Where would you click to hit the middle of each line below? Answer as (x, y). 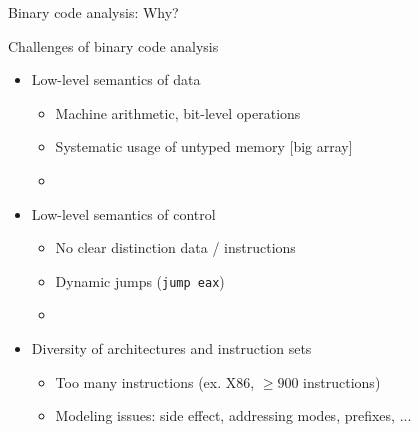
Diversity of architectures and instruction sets (171, 348)
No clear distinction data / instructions (175, 247)
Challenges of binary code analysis (113, 45)
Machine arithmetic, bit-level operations (178, 112)
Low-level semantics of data (116, 79)
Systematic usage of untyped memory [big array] (204, 146)
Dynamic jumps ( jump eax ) (140, 280)
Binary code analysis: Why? (93, 12)
